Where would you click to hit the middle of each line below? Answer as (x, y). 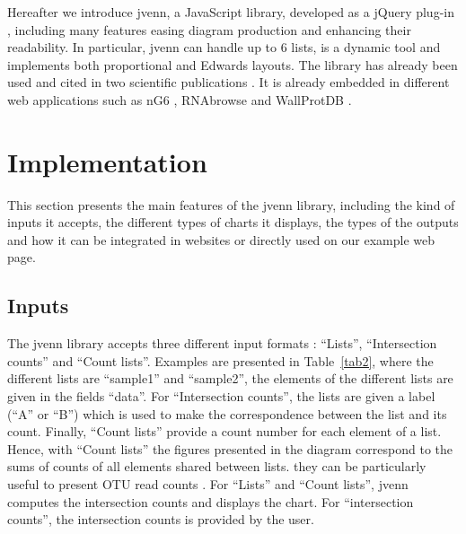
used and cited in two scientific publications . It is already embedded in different (229, 82)
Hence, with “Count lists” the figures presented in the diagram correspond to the (230, 448)
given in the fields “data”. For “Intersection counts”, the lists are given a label (221, 396)
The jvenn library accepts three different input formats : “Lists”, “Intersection (222, 343)
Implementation (107, 161)
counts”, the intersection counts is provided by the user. (161, 519)
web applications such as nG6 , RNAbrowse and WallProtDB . (180, 99)
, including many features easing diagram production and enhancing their (209, 29)
